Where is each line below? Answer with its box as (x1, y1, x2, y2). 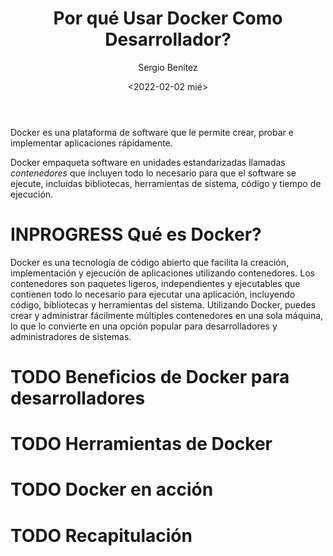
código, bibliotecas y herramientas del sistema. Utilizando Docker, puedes (10, 298, 317, 311)
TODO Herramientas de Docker (10, 433, 273, 456)
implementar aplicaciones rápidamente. (10, 137, 173, 149)
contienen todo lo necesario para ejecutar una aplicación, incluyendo (10, 288, 296, 300)
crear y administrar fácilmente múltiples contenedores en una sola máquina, (10, 309, 324, 321)
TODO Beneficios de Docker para (10, 366, 290, 389)
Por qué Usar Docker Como (53, 7, 283, 30)
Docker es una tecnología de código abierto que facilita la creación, (10, 256, 289, 268)
